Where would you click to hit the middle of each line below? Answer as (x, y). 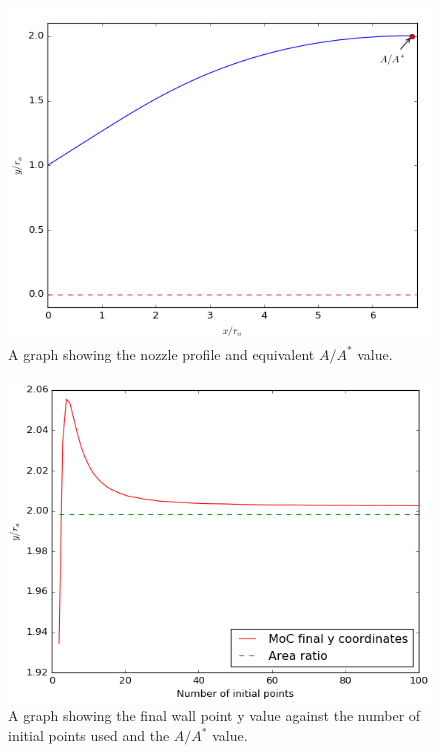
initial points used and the (89, 735)
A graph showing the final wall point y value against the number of (214, 715)
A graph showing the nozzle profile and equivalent (161, 353)
